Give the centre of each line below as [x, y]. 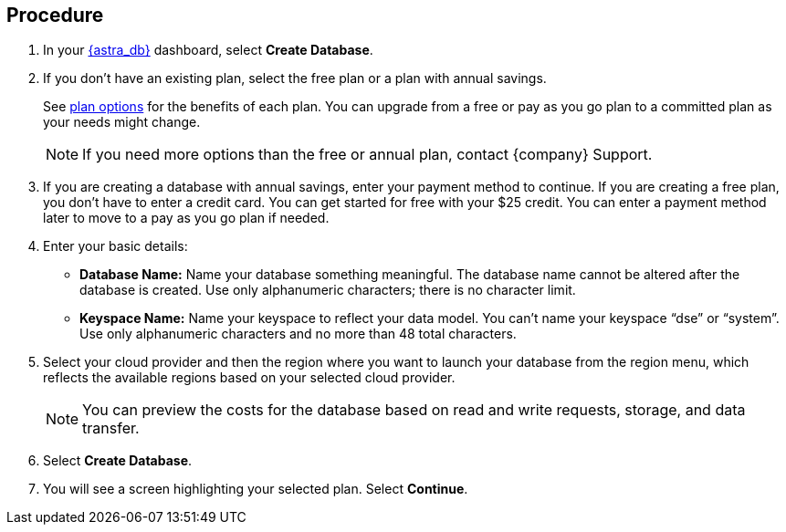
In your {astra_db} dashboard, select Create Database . [208, 50]
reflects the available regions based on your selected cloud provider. [249, 378]
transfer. [111, 428]
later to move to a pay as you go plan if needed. [186, 218]
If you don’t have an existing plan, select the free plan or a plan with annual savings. [295, 78]
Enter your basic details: [115, 246]
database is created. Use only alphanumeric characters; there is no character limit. [328, 290]
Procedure [55, 15]
